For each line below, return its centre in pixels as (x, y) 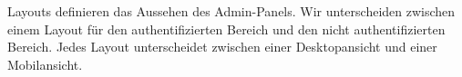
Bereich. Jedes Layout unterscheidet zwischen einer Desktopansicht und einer (222, 47)
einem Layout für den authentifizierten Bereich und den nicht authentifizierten (226, 29)
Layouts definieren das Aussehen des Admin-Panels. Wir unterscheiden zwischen (231, 11)
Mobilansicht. (45, 64)
